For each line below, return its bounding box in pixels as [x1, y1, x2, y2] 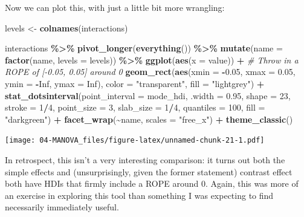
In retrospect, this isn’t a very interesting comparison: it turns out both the [5, 154, 285, 166]
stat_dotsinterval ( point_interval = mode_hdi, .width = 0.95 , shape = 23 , [5, 89, 291, 102]
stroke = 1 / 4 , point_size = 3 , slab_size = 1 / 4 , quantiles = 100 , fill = [5, 101, 265, 114]
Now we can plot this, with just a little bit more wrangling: [5, 1, 225, 13]
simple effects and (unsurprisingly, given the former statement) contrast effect [5, 165, 293, 178]
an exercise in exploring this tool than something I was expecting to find [5, 189, 274, 201]
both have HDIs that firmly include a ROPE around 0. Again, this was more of [5, 177, 299, 190]
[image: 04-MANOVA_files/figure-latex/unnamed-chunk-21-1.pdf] [5, 136, 265, 145]
